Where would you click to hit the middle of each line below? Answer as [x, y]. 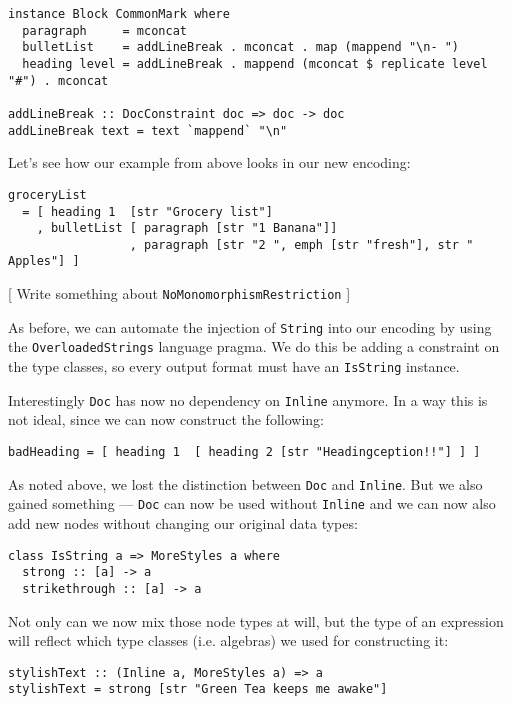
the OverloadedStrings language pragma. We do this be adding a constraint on [254, 346]
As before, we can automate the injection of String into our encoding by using [250, 326]
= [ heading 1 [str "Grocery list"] [147, 211]
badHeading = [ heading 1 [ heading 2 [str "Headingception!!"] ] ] [244, 452]
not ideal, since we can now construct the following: [166, 419]
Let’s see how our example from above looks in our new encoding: [209, 162]
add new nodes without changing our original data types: [183, 522]
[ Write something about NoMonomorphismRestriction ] [179, 293]
